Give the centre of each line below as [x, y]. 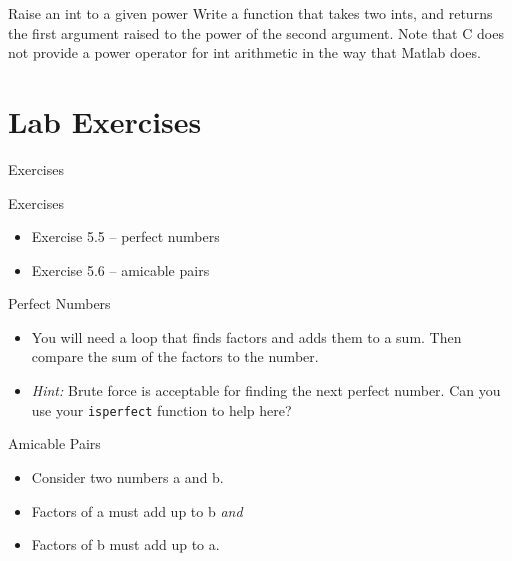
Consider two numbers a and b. [127, 476]
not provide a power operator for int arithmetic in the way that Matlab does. [244, 52]
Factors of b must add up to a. [125, 544]
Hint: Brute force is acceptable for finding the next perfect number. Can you [266, 390]
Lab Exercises [105, 120]
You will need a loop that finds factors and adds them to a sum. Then [246, 336]
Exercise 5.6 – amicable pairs [120, 269]
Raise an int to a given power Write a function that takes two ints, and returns [250, 13]
